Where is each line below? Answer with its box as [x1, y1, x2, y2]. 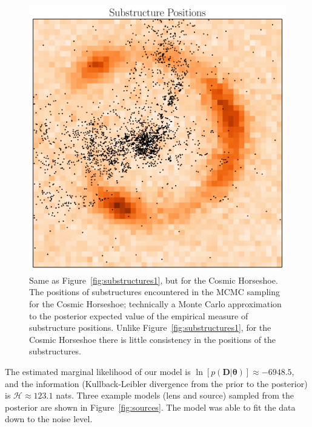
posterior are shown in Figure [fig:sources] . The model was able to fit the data [5, 400, 296, 413]
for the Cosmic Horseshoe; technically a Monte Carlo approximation [29, 298, 282, 310]
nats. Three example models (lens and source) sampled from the [56, 389, 294, 402]
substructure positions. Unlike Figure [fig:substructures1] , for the [29, 321, 271, 334]
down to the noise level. [5, 412, 93, 425]
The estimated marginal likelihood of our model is [5, 365, 191, 377]
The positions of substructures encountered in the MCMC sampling [29, 285, 280, 298]
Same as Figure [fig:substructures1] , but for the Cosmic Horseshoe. [29, 273, 278, 286]
